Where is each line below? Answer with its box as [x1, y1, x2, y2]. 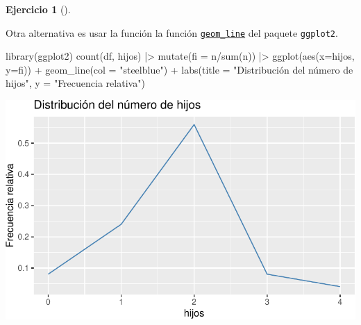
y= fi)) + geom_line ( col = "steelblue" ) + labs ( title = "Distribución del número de [6, 62, 353, 76]
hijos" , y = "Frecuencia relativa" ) [6, 76, 145, 90]
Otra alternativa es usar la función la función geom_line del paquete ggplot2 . [6, 25, 338, 40]
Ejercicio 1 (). [6, 2, 71, 16]
